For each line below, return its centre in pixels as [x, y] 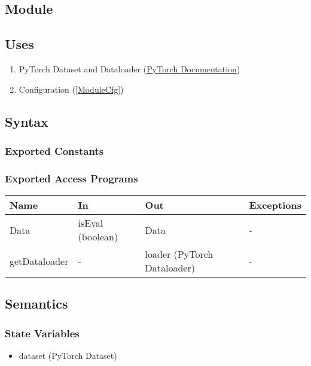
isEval [91, 223]
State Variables [42, 333]
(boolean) [98, 237]
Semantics [36, 304]
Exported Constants [54, 150]
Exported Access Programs [71, 178]
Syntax [27, 121]
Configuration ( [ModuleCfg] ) [71, 89]
